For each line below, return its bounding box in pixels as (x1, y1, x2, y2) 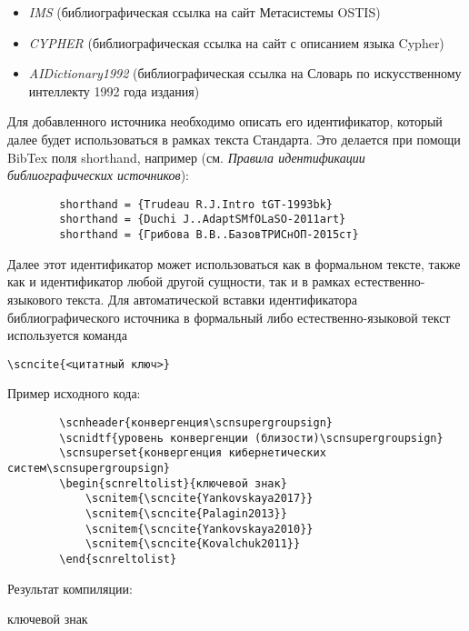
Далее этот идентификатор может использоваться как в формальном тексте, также (7, 254, 461, 273)
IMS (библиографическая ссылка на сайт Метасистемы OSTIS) (28, 3, 381, 21)
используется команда (7, 326, 127, 345)
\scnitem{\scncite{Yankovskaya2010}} (85, 522, 314, 536)
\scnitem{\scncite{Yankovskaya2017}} (85, 492, 314, 506)
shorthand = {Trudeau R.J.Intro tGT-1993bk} (59, 197, 333, 211)
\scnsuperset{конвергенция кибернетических (59, 446, 326, 460)
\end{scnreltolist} (59, 552, 177, 566)
